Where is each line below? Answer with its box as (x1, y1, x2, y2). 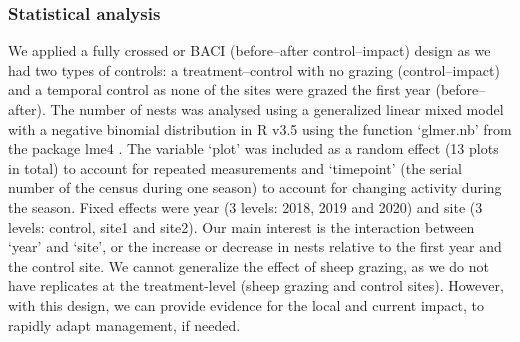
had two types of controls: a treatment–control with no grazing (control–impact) (8, 59, 500, 80)
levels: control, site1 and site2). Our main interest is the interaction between (8, 216, 475, 237)
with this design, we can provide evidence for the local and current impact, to (8, 294, 484, 315)
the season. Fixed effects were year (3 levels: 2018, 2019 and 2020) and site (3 (8, 196, 483, 217)
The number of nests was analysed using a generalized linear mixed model (50, 99, 504, 119)
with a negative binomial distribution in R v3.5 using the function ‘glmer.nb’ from (8, 118, 512, 139)
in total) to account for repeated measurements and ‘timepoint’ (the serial (8, 157, 462, 178)
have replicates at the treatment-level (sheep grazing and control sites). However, (8, 275, 504, 296)
